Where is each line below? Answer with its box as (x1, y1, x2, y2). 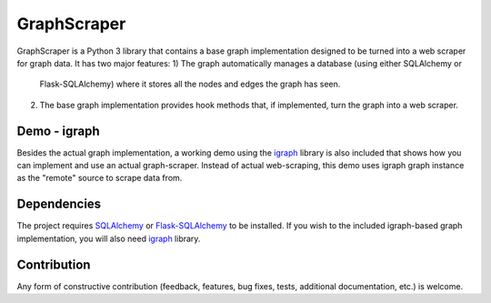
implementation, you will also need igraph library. (16, 233, 201, 244)
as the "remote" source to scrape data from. (16, 173, 183, 184)
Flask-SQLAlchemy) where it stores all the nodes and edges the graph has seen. (39, 78, 341, 90)
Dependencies (16, 197, 102, 212)
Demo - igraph (16, 123, 100, 138)
